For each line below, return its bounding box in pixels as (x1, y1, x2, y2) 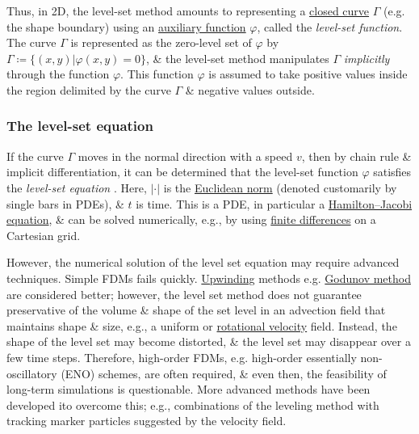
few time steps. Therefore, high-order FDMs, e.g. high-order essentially (6, 348, 357, 365)
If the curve (6, 147, 64, 164)
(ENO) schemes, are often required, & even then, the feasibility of (61, 364, 387, 381)
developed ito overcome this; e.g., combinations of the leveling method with (6, 396, 379, 413)
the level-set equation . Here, (6, 179, 147, 196)
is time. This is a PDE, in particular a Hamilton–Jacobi (136, 195, 413, 212)
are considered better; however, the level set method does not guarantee (6, 285, 362, 302)
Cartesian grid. (6, 226, 81, 243)
